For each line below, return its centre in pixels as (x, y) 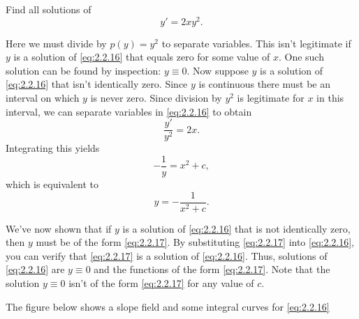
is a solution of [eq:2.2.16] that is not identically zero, (236, 228)
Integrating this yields (53, 148)
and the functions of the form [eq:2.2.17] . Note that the (212, 269)
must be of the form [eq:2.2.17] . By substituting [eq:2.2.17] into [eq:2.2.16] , (195, 242)
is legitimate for (271, 98)
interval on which (43, 98)
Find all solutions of (49, 9)
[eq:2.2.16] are (35, 269)
